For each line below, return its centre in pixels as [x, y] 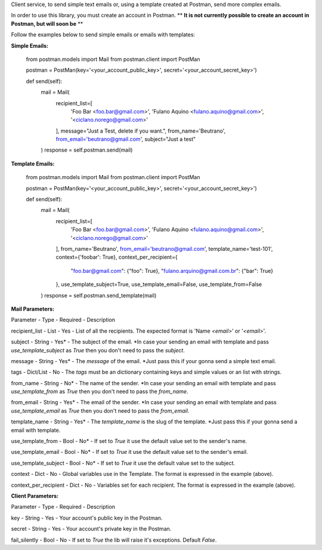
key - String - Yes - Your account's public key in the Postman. [87, 518]
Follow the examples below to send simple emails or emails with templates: [103, 35]
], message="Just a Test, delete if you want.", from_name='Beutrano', [141, 131]
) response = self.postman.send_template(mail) [99, 295]
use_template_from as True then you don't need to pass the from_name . [100, 392]
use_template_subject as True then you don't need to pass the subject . [98, 350]
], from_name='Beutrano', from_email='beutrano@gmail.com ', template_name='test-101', [164, 248]
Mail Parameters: [33, 309]
